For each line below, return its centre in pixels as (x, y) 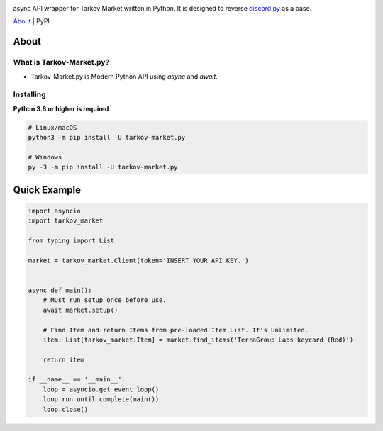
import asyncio (54, 211)
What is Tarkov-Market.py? (61, 62)
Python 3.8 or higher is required (61, 108)
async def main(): (60, 290)
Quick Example (47, 190)
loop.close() (66, 409)
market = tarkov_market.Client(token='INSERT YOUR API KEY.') (138, 260)
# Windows (45, 157)
